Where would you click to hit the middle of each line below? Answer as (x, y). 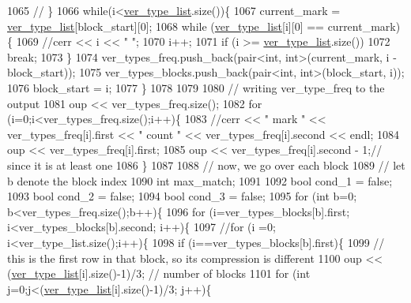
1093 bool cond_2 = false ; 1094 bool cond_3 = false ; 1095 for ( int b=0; (182, 196)
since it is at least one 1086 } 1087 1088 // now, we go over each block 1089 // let (206, 165)
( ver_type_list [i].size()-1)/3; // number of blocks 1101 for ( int (159, 273)
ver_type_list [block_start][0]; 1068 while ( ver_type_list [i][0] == (166, 26)
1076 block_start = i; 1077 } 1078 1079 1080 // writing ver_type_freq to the (196, 87)
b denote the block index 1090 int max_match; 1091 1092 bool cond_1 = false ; (200, 180)
